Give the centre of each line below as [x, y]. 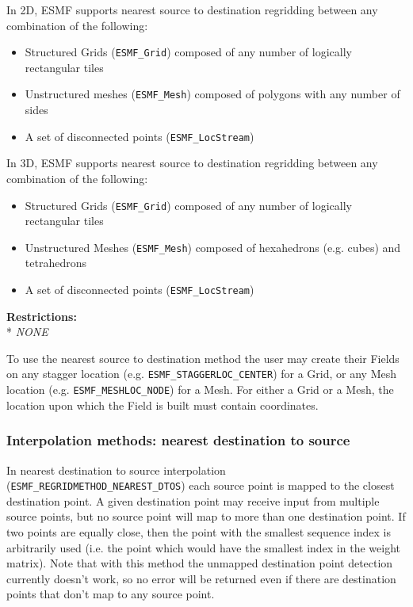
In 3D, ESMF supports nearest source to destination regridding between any [192, 163]
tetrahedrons [55, 263]
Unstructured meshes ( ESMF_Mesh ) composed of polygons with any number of [212, 94]
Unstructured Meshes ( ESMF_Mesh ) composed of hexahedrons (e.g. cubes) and [213, 247]
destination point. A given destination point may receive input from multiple [193, 500]
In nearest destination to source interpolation [116, 470]
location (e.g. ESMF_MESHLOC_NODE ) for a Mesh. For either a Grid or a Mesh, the [200, 389]
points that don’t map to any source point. [111, 594]
